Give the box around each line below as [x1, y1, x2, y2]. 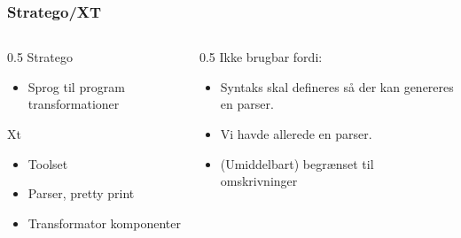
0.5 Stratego [7, 48, 73, 66]
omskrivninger [220, 172, 298, 190]
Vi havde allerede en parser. [220, 125, 372, 142]
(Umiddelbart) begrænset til [220, 154, 374, 173]
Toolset [27, 154, 68, 173]
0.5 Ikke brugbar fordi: [199, 48, 323, 66]
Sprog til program [27, 77, 125, 96]
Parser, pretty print [27, 184, 135, 203]
